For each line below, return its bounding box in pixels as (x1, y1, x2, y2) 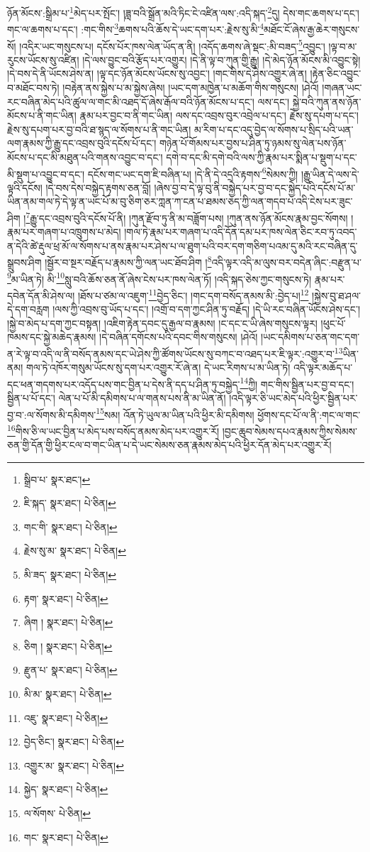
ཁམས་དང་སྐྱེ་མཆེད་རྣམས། (7, 329, 96, 344)
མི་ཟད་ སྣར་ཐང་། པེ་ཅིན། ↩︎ (23, 567, 117, 582)
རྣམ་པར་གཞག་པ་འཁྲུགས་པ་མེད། (7, 224, 121, 239)
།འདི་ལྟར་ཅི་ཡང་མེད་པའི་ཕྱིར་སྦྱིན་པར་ (229, 390, 358, 405)
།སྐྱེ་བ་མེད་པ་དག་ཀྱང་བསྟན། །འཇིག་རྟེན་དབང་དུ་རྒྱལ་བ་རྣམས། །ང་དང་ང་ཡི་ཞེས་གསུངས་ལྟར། (7, 315, 318, 330)
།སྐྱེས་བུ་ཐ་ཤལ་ (312, 288, 361, 302)
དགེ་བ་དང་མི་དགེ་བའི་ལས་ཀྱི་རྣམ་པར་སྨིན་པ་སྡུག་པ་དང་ (166, 149, 357, 164)
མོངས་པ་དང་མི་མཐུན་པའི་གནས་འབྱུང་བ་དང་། (7, 149, 163, 164)
